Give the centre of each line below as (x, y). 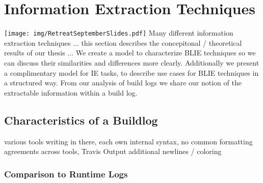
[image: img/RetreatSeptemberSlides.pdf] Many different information (119, 33)
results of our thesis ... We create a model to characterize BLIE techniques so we (130, 53)
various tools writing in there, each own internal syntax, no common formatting (128, 141)
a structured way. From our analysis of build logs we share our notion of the (123, 83)
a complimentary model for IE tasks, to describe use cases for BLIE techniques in (131, 72)
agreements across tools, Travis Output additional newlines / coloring (113, 151)
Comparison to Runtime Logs (66, 174)
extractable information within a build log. (71, 92)
